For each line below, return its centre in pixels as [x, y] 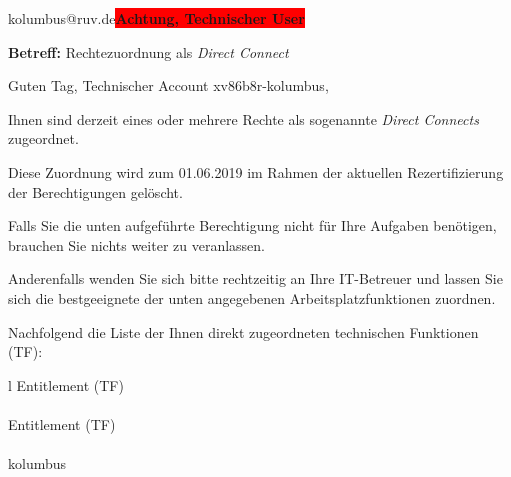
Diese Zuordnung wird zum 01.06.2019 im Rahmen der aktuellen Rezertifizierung [256, 171]
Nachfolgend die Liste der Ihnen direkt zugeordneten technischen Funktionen [243, 331]
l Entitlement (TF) [66, 384]
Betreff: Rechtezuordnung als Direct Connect [148, 51]
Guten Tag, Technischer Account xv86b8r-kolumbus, [168, 85]
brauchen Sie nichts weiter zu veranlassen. [136, 244]
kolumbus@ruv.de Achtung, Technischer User [156, 18]
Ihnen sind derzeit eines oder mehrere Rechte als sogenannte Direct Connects [243, 118]
